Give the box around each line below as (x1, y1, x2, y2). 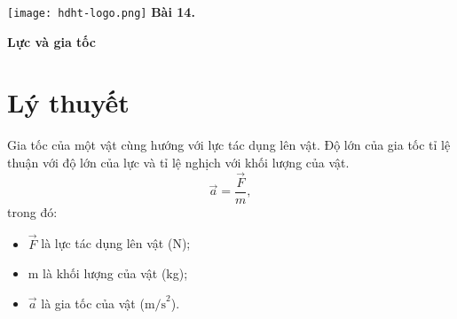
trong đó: (7, 202, 58, 221)
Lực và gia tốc (7, 32, 97, 51)
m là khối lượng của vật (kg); (28, 264, 188, 283)
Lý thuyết (7, 84, 130, 121)
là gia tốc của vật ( (41, 293, 145, 312)
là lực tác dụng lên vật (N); (41, 234, 191, 253)
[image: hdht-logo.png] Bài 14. (7, 3, 195, 20)
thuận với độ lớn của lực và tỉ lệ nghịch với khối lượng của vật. (7, 152, 350, 171)
